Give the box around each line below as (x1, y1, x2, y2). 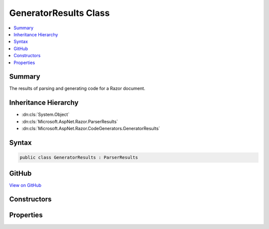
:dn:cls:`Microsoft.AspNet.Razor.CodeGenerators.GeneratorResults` (21, 126, 160, 132)
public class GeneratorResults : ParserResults (19, 154, 138, 160)
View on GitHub (9, 182, 42, 188)
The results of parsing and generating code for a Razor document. (9, 85, 145, 91)
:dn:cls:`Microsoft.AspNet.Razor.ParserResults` (21, 118, 118, 124)
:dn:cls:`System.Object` (21, 112, 70, 118)
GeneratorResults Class (9, 7, 110, 18)
